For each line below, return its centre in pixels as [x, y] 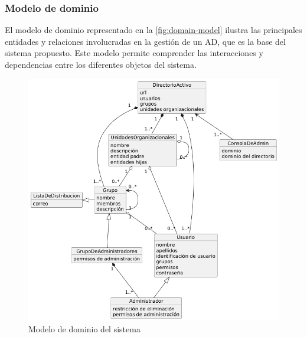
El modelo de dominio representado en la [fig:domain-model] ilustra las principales [153, 30]
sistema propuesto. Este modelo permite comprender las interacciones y [134, 53]
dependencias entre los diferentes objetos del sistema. [101, 64]
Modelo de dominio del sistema [84, 328]
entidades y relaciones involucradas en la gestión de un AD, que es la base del [145, 41]
